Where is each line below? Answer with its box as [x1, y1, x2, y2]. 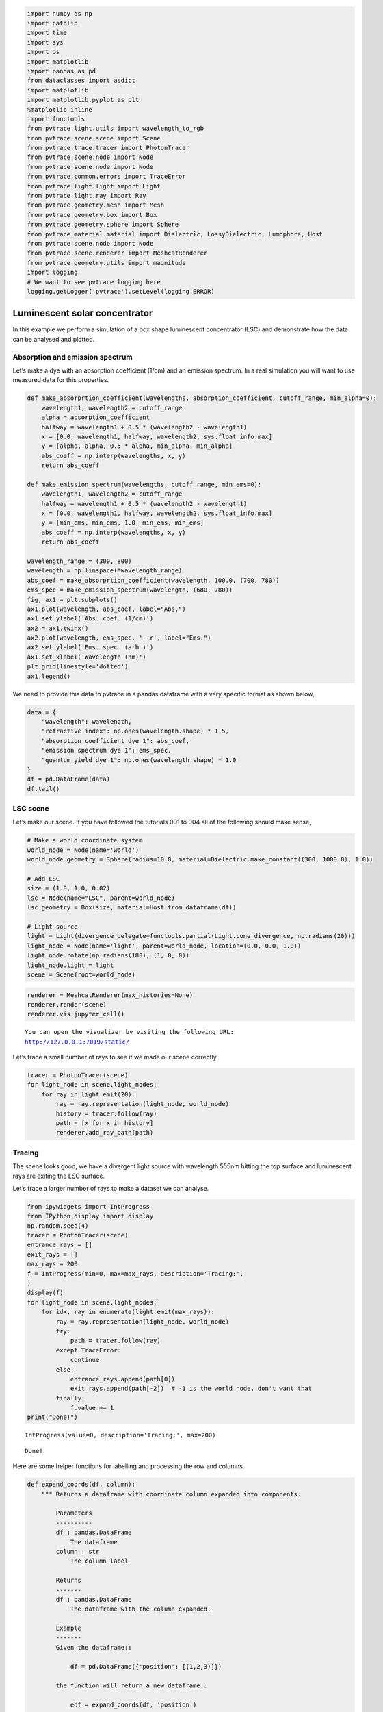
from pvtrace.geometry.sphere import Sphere [27, 221, 179, 229]
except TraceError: [55, 1346, 121, 1354]
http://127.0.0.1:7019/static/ [25, 1037, 130, 1046]
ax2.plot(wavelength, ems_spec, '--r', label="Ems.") [27, 634, 211, 642]
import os [27, 48, 60, 56]
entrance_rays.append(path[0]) [70, 1375, 176, 1383]
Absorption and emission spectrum [12, 352, 133, 362]
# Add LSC [27, 875, 60, 883]
